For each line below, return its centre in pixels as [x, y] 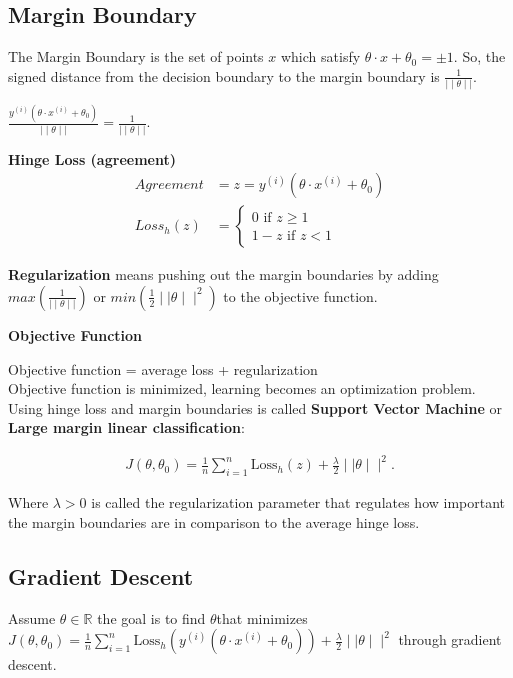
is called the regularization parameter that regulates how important [298, 502]
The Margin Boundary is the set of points [136, 56]
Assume [32, 617]
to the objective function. [300, 295]
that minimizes [262, 617]
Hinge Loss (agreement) [92, 158]
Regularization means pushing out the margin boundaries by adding [223, 274]
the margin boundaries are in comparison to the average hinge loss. [214, 521]
